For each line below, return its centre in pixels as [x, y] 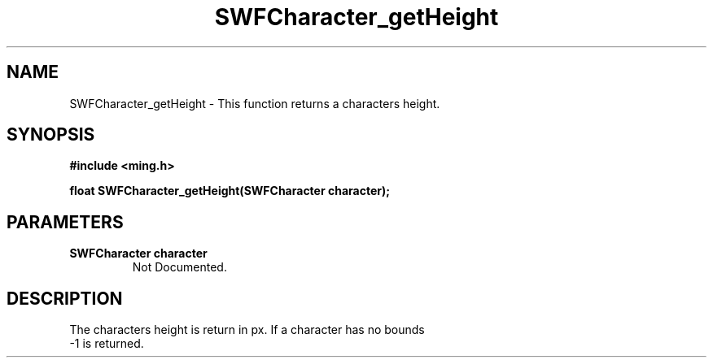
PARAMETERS [65, 222]
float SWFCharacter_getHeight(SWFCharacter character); [230, 191]
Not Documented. [179, 267]
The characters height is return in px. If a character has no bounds [247, 330]
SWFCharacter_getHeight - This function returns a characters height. [255, 103]
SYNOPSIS [51, 135]
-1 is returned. [107, 344]
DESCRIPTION [65, 298]
